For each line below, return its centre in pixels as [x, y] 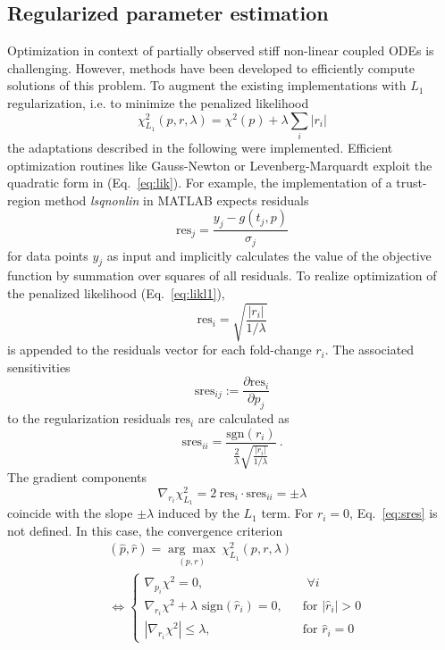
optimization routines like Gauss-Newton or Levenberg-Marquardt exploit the [220, 165]
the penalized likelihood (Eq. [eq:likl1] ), [116, 292]
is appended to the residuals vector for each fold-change [160, 350]
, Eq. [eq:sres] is [394, 513]
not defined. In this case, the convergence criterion [145, 530]
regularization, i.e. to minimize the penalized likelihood [158, 102]
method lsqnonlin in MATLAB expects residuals [177, 200]
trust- [411, 183]
